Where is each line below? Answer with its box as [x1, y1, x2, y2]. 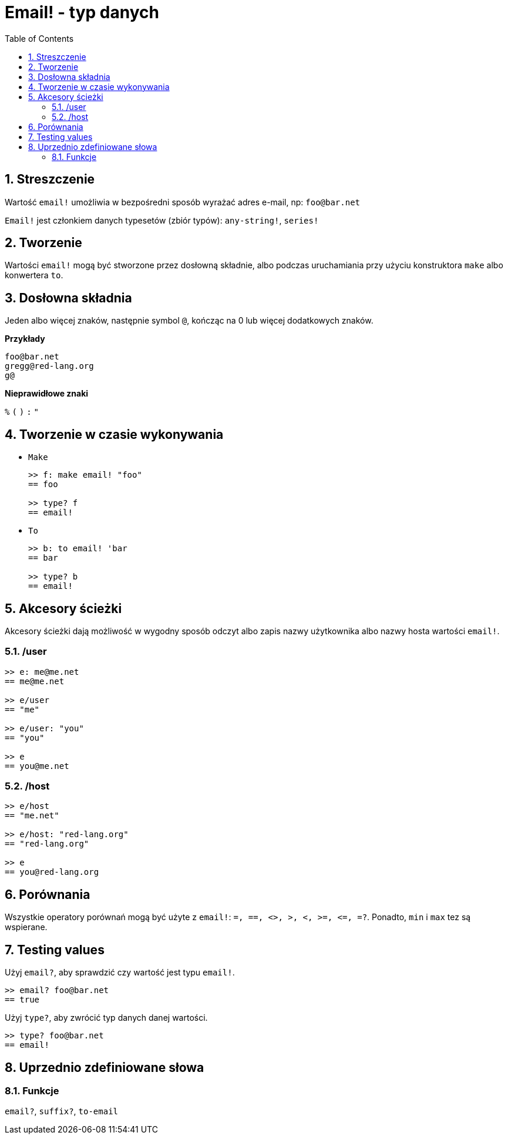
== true [5, 995, 40, 1005]
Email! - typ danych [5, 2, 159, 22]
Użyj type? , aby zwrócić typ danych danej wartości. [5, 1013, 208, 1023]
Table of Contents [5, 33, 74, 44]
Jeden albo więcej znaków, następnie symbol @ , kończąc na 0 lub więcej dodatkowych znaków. [5, 315, 374, 326]
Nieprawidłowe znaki [5, 388, 89, 399]
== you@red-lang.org [5, 867, 99, 877]
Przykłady [5, 334, 45, 344]
